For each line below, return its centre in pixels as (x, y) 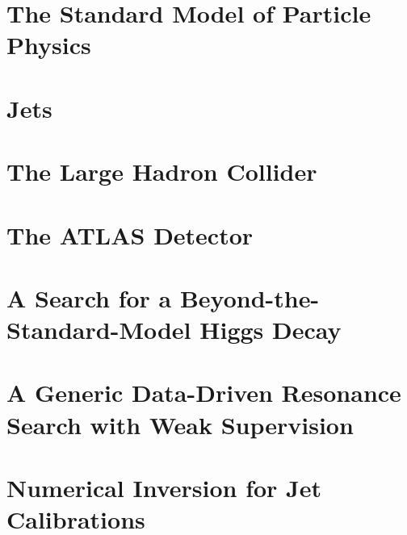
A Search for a (89, 297)
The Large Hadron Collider (162, 171)
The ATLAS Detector (130, 234)
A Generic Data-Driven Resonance (204, 393)
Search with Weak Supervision (180, 424)
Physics (49, 45)
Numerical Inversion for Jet (164, 487)
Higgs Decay (271, 330)
